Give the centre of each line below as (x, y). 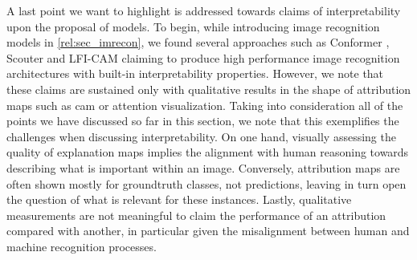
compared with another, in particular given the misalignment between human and (208, 231)
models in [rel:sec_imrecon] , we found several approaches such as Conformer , (198, 42)
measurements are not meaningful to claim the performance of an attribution (196, 215)
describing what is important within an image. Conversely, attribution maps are (203, 167)
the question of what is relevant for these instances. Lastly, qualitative (179, 199)
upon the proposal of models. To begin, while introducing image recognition (193, 26)
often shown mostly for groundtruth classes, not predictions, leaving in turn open (206, 183)
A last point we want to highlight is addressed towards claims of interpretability (204, 10)
